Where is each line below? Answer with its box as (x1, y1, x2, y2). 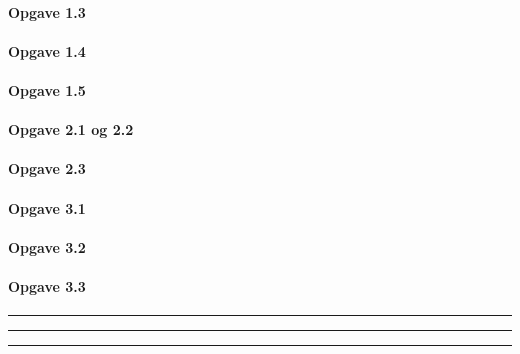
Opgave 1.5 (8, 79, 86, 100)
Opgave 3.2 (8, 236, 86, 257)
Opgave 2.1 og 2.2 (8, 119, 134, 140)
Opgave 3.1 (8, 197, 86, 218)
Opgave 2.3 (8, 158, 86, 179)
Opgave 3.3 (8, 275, 86, 296)
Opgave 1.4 (8, 40, 86, 61)
